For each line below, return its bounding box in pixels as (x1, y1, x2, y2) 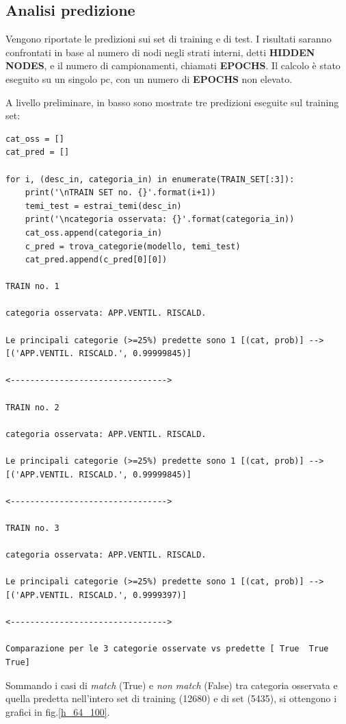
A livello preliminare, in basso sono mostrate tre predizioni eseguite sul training (5, 95, 339, 109)
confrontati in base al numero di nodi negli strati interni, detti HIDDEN (5, 45, 315, 59)
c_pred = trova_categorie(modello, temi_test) (25, 241, 241, 251)
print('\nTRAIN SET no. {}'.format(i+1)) (25, 188, 216, 198)
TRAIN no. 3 (5, 523, 59, 533)
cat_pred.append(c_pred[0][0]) (25, 255, 168, 265)
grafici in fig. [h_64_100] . (5, 704, 110, 719)
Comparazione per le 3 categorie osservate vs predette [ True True (5, 644, 329, 654)
